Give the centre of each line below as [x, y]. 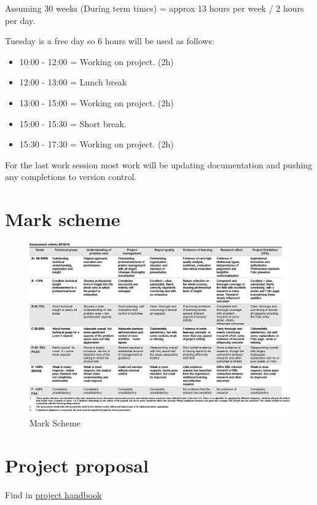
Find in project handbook [53, 494]
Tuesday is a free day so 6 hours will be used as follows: [110, 41]
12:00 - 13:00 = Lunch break [73, 82]
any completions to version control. [71, 177]
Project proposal [77, 465]
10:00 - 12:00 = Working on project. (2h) [96, 61]
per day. [20, 20]
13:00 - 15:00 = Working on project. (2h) [96, 102]
